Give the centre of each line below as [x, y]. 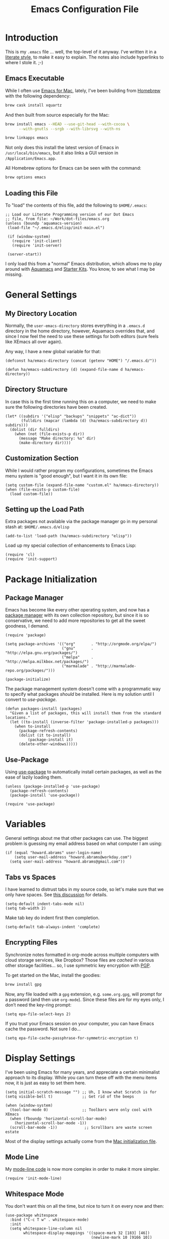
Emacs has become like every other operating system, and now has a [77, 610]
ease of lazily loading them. [34, 777]
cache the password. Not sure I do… [43, 1029]
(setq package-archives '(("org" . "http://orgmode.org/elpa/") [81, 644]
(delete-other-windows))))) [48, 744]
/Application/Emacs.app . [31, 158]
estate [12, 1132]
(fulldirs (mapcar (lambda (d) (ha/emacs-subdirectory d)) [84, 420]
